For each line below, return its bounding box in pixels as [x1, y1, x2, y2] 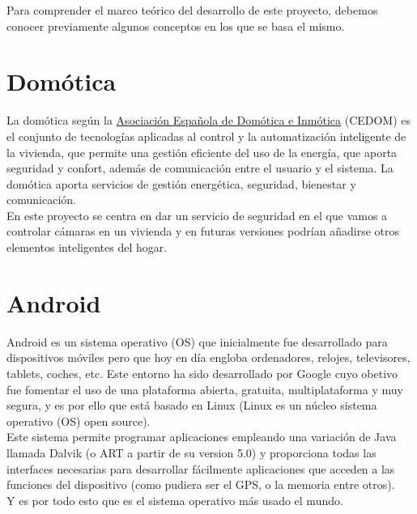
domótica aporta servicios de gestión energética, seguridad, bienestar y [6, 175, 356, 192]
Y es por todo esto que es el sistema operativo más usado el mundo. [6, 491, 343, 508]
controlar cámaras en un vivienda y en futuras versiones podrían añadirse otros [6, 223, 399, 240]
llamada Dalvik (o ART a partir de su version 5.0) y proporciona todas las [6, 444, 377, 461]
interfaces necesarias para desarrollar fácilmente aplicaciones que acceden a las [6, 460, 395, 477]
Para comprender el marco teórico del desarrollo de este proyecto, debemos [6, 2, 378, 18]
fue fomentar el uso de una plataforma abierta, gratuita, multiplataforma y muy [6, 380, 403, 397]
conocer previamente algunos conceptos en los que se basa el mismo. [6, 17, 345, 34]
